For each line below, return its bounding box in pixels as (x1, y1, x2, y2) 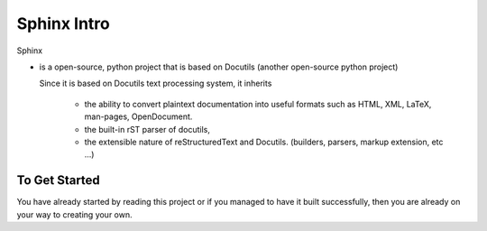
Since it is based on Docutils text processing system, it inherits (39, 78, 272, 89)
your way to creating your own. (16, 208, 133, 220)
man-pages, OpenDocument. (84, 111, 193, 122)
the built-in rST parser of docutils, (84, 124, 211, 134)
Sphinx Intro (16, 14, 110, 33)
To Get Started (16, 172, 101, 189)
